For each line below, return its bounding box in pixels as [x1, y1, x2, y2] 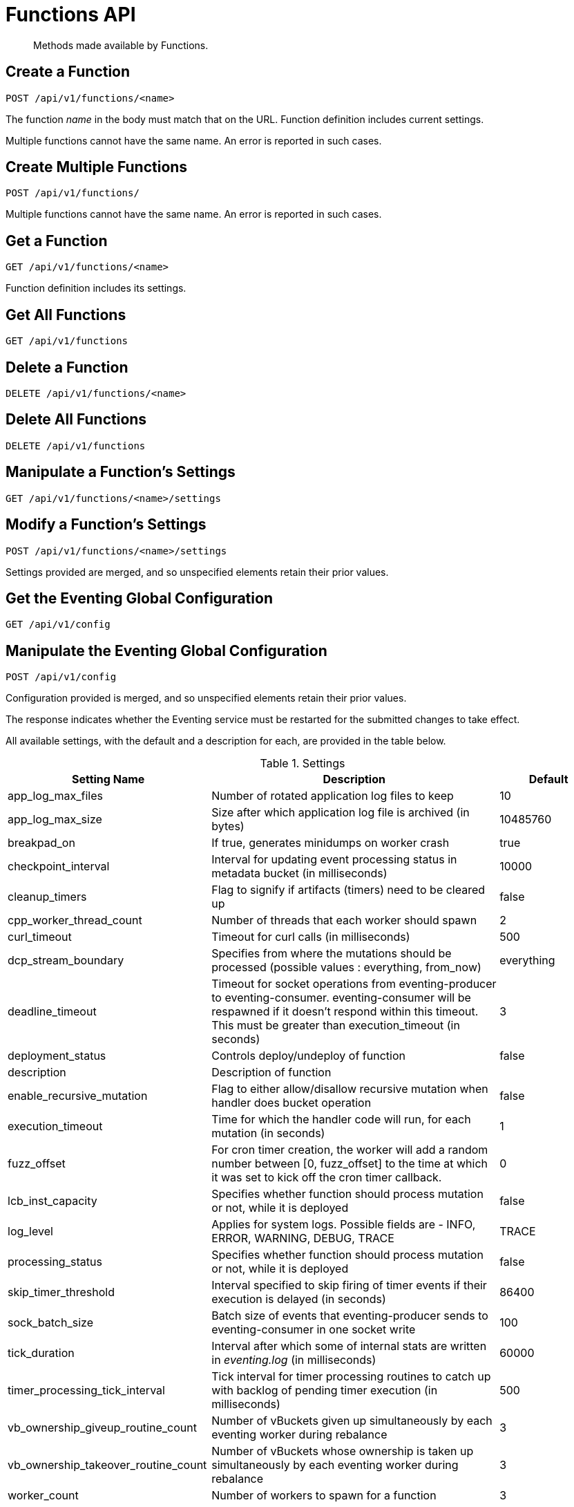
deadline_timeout [8, 1004, 97, 1019]
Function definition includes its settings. [6, 282, 186, 294]
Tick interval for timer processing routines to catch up [211, 1369, 491, 1384]
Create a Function [6, 63, 131, 81]
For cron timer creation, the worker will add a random [211, 1143, 488, 1157]
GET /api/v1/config [6, 619, 111, 630]
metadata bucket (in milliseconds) [211, 866, 388, 881]
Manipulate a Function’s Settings [6, 463, 236, 481]
